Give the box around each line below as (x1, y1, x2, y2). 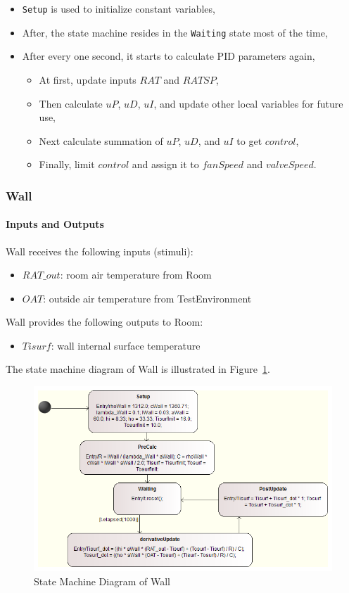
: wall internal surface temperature (51, 338, 201, 352)
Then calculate (39, 96, 103, 110)
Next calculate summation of (39, 133, 163, 148)
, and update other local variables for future (153, 96, 343, 110)
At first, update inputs (39, 72, 137, 87)
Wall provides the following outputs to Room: (6, 314, 203, 329)
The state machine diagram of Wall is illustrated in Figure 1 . (6, 362, 270, 376)
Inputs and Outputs (6, 217, 104, 231)
